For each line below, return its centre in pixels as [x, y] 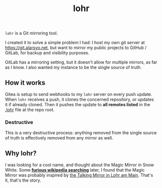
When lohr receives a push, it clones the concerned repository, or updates [80, 99]
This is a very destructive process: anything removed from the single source [81, 133]
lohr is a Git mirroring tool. [31, 33]
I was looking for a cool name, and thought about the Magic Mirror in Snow [80, 165]
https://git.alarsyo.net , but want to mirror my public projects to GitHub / [76, 48]
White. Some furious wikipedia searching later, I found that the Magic [75, 170]
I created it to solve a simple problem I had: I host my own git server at [75, 43]
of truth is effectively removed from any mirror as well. [59, 138]
